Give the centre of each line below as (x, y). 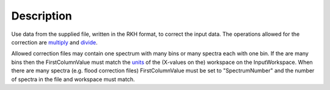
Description (42, 16)
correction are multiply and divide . (54, 42)
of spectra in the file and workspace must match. (73, 79)
